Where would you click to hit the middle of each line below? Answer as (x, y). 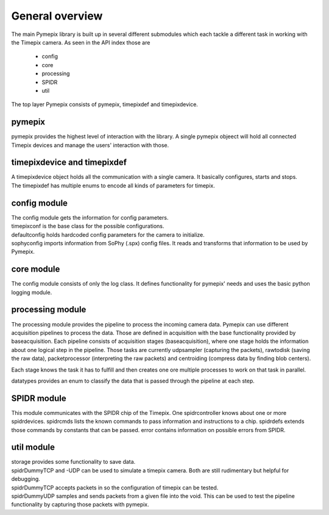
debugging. (26, 479)
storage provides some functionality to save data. (73, 462)
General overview (57, 16)
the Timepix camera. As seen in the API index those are (81, 42)
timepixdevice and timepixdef (69, 163)
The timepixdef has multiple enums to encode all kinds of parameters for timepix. (113, 185)
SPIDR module (39, 398)
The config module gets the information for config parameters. (90, 217)
